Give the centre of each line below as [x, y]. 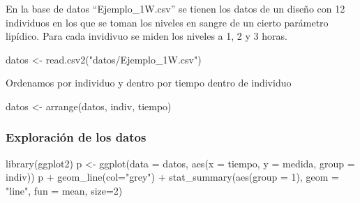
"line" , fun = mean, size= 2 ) [64, 190]
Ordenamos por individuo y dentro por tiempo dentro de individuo [149, 83]
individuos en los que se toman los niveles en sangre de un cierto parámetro [167, 22]
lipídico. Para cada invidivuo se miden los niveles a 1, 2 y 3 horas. [147, 36]
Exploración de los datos [76, 137]
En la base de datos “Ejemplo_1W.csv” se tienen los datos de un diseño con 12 [175, 8]
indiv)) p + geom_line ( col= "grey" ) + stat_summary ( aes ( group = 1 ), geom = [173, 177]
